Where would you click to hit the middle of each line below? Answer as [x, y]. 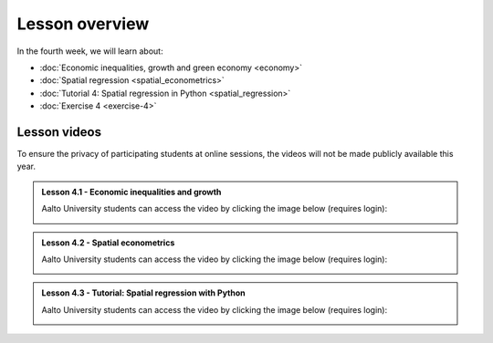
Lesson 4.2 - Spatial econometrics [108, 243]
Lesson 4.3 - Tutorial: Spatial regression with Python [143, 293]
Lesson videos [59, 132]
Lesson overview [83, 24]
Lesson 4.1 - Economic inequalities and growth [131, 192]
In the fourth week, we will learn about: [90, 51]
